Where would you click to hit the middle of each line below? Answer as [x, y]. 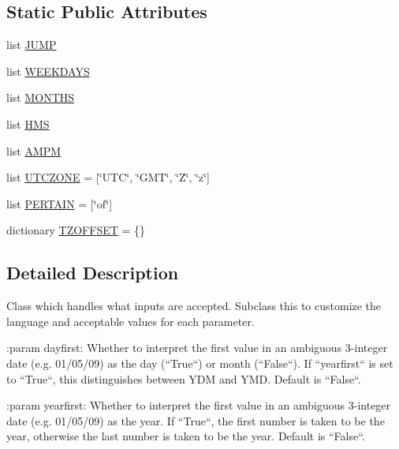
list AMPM [34, 150]
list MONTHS [41, 97]
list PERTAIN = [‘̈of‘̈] [60, 203]
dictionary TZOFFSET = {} [76, 230]
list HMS [28, 123]
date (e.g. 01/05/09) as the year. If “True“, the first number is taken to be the [196, 420]
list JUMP [32, 45]
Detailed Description [93, 273]
